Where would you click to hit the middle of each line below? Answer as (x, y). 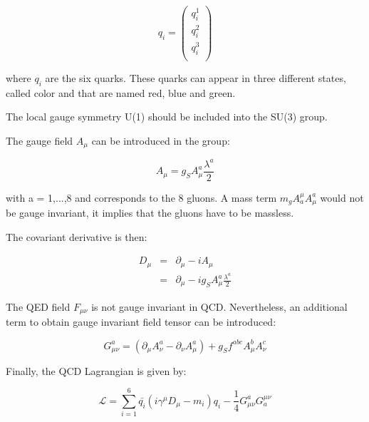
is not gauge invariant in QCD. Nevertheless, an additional (219, 306)
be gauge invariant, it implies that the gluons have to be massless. (150, 213)
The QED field (38, 306)
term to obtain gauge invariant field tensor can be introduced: (141, 321)
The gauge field (40, 140)
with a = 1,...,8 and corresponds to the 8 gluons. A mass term (141, 197)
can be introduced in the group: (161, 140)
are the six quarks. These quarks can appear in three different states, (196, 77)
